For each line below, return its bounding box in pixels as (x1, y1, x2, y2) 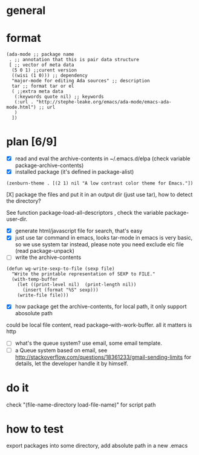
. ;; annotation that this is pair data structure (8, 57, 139, 63)
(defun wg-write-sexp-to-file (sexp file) (6, 266, 115, 272)
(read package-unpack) (15, 247, 74, 255)
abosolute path (15, 310, 53, 317)
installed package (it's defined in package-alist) (15, 168, 134, 175)
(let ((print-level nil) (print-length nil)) (17, 282, 137, 288)
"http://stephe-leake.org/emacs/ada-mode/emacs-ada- (36, 99, 172, 105)
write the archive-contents (15, 254, 82, 261)
